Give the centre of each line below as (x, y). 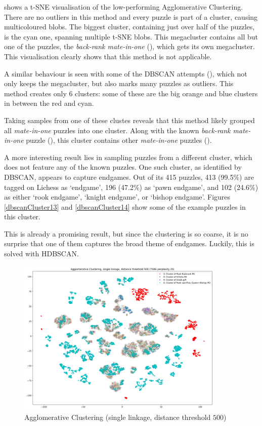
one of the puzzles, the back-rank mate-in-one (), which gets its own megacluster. (129, 46)
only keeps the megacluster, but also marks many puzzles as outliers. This (119, 83)
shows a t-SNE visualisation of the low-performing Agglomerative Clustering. (124, 7)
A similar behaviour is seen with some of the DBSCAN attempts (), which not (126, 73)
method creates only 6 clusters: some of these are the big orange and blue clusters (131, 93)
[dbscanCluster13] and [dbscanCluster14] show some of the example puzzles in (125, 206)
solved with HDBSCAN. (41, 254)
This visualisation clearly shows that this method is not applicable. (108, 56)
